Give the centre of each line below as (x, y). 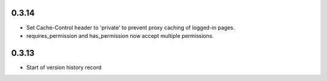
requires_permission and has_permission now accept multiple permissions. (120, 35)
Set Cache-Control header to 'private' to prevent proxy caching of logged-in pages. (131, 28)
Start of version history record (64, 67)
